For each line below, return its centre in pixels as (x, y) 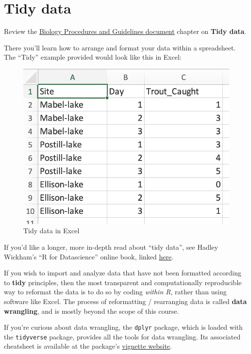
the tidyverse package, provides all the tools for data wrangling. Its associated (122, 336)
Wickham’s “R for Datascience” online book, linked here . (89, 256)
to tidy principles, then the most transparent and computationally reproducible (123, 282)
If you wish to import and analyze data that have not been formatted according (123, 273)
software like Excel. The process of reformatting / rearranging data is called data (125, 301)
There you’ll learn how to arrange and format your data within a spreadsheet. (120, 47)
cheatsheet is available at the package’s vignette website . (88, 346)
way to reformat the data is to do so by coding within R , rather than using (115, 292)
